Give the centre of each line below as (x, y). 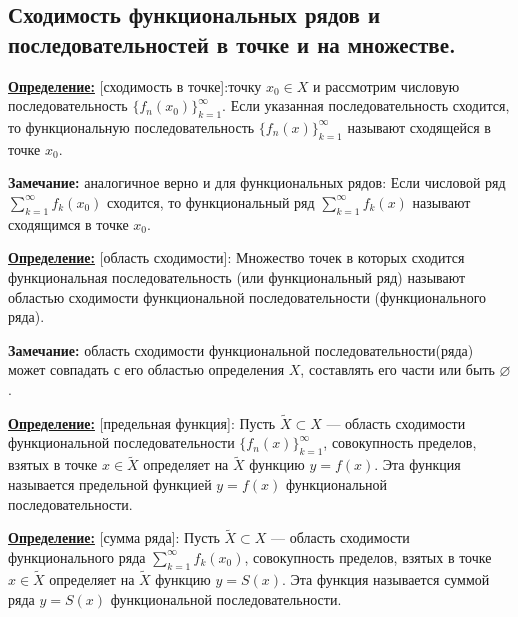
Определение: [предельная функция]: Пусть (142, 422)
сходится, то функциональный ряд (211, 201)
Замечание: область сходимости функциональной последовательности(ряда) (241, 349)
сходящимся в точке (68, 223)
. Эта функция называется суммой (386, 578)
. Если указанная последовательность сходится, (366, 105)
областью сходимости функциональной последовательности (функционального (247, 296)
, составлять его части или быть (397, 369)
